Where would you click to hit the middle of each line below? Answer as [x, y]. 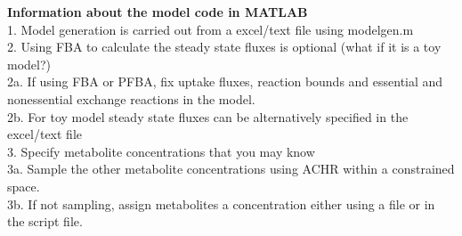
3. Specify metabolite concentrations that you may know [161, 151]
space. [24, 186]
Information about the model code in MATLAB [158, 12]
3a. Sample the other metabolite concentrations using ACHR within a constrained [231, 169]
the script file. [45, 221]
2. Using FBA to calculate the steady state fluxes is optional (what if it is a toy [224, 47]
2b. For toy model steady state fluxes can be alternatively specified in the [208, 116]
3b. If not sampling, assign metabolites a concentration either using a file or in [221, 203]
